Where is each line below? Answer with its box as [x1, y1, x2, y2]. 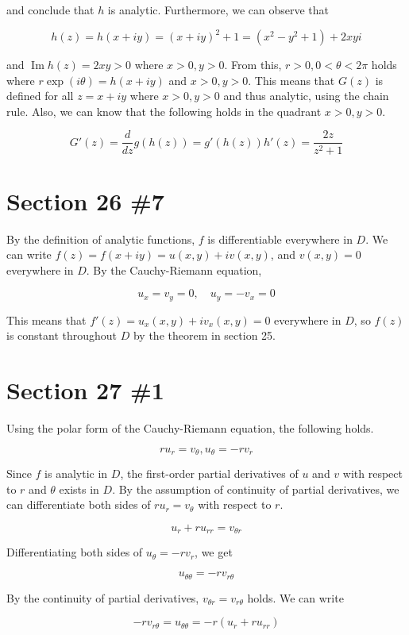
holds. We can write [247, 589, 344, 606]
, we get [195, 544, 233, 560]
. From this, [224, 56, 282, 73]
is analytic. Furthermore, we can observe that [107, 2, 330, 17]
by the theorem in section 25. [133, 327, 276, 344]
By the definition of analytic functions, [6, 230, 195, 247]
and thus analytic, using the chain [223, 87, 389, 104]
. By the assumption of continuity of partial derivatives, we [112, 480, 399, 497]
